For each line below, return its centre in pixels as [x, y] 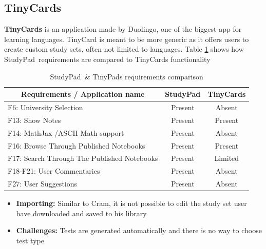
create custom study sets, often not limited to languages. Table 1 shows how [124, 49]
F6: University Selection [45, 107]
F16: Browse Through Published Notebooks [77, 145]
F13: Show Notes [34, 120]
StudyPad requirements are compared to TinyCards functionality [107, 59]
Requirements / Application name [83, 94]
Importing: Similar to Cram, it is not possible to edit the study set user [131, 203]
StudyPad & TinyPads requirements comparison [127, 76]
